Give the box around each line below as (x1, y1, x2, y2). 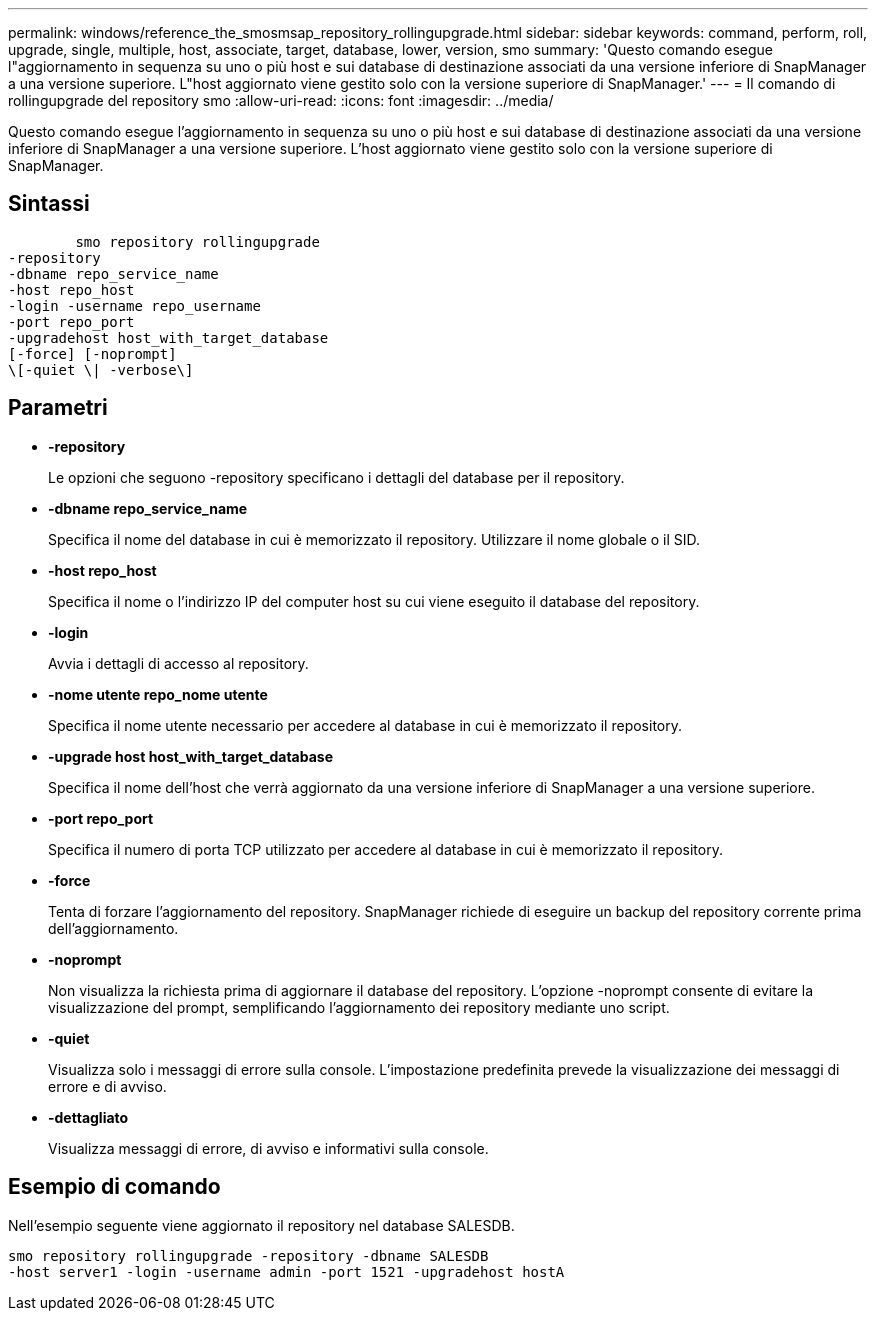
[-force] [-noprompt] (8, 345, 177, 362)
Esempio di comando (8, 1174, 221, 1200)
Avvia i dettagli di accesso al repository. (48, 654, 309, 672)
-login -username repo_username (8, 297, 261, 314)
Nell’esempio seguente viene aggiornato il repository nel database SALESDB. (8, 1216, 515, 1234)
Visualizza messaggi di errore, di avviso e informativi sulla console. (48, 1139, 489, 1157)
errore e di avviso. (48, 1077, 167, 1095)
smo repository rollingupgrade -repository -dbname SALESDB (8, 1247, 489, 1264)
